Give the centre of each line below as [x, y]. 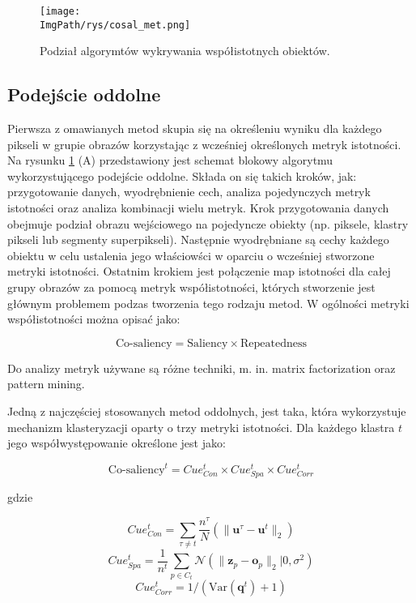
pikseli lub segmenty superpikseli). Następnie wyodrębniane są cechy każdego [198, 239]
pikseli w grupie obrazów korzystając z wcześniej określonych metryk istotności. [204, 144]
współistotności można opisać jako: [94, 319]
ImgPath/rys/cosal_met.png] [115, 25]
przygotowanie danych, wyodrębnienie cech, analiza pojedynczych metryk [189, 192]
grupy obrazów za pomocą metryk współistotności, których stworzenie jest [191, 287]
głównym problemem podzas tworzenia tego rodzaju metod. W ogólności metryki [208, 303]
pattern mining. [46, 384]
